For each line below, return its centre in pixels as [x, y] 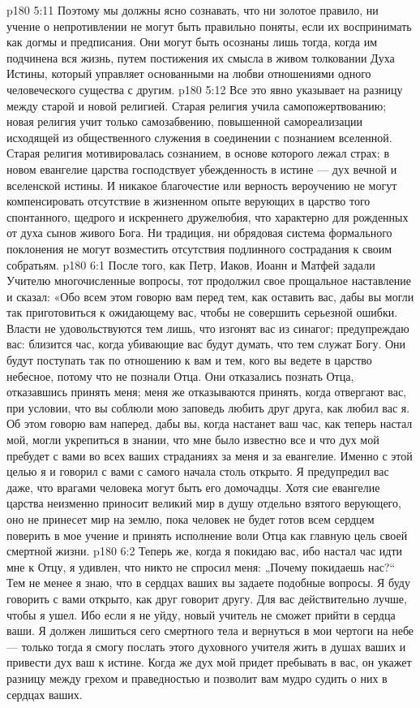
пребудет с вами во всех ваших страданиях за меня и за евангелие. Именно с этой [210, 455]
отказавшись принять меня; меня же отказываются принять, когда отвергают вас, [207, 392]
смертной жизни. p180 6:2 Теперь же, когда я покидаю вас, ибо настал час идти [205, 551]
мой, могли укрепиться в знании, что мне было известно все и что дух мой [193, 440]
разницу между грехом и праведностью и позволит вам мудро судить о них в [197, 678]
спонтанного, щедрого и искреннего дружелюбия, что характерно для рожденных [208, 216]
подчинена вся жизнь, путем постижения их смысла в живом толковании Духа [201, 57]
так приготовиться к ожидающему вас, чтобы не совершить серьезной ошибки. [202, 312]
